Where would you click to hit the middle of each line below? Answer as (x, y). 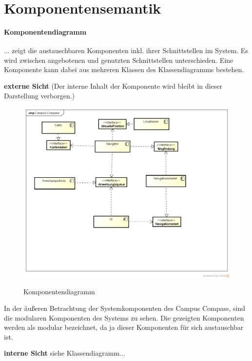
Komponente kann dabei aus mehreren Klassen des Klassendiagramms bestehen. (124, 69)
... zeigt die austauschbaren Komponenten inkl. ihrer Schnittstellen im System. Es (126, 50)
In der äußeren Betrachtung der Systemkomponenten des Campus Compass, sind (125, 308)
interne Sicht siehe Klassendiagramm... (65, 353)
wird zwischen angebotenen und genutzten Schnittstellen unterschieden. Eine (119, 60)
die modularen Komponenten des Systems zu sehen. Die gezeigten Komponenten (124, 317)
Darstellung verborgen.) (39, 95)
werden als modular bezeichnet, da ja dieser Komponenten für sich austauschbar (124, 327)
